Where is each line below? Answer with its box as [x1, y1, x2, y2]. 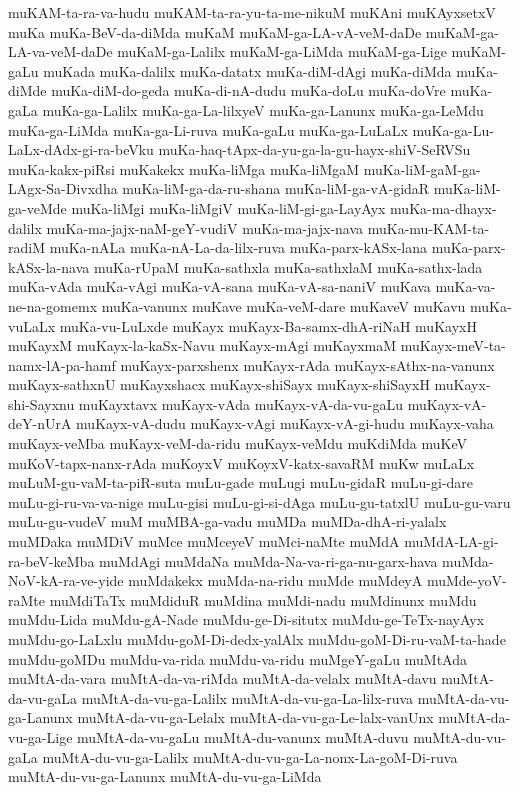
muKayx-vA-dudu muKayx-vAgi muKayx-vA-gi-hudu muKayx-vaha [76, 413, 494, 434]
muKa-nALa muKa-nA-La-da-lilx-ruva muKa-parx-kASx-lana [49, 237, 427, 258]
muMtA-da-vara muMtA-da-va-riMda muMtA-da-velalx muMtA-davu [8, 668, 437, 689]
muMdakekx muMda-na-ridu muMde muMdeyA [128, 570, 423, 591]
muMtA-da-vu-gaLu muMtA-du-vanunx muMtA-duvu [77, 726, 409, 747]
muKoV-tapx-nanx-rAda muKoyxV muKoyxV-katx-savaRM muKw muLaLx [8, 452, 475, 473]
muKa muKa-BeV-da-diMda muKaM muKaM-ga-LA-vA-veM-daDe [8, 21, 422, 42]
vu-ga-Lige [8, 726, 73, 747]
